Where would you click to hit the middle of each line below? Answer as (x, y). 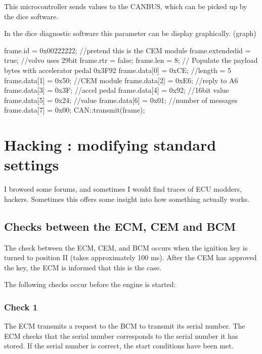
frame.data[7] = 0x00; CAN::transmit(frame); (75, 110)
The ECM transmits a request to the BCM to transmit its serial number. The (125, 326)
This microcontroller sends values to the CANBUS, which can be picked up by (126, 6)
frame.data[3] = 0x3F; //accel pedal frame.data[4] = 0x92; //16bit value (117, 90)
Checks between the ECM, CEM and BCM (120, 226)
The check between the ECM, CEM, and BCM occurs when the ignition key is (126, 247)
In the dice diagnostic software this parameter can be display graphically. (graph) (130, 33)
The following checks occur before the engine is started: (90, 284)
